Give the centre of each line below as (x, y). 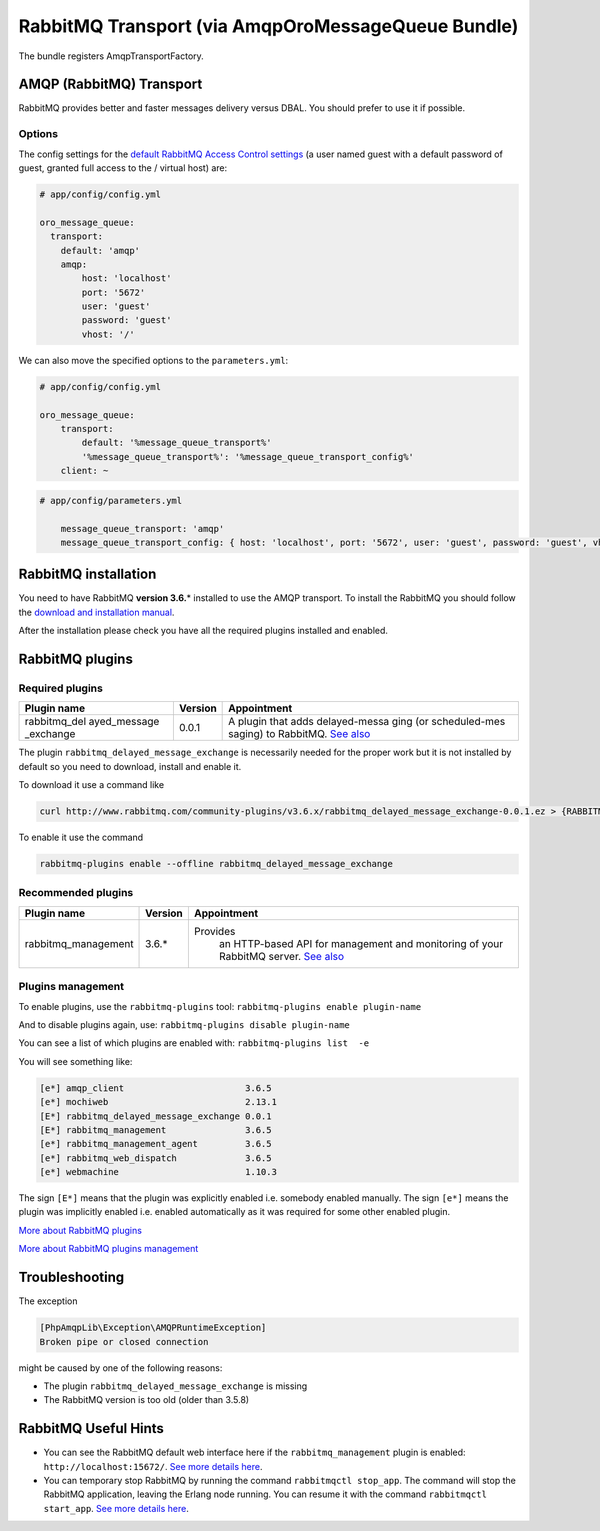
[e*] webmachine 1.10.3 (158, 1172)
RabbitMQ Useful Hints (91, 1428)
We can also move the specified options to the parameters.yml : (153, 360)
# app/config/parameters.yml (111, 500)
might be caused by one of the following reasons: (120, 1367)
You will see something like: (75, 1061)
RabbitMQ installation (87, 574)
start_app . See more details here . (116, 1508)
